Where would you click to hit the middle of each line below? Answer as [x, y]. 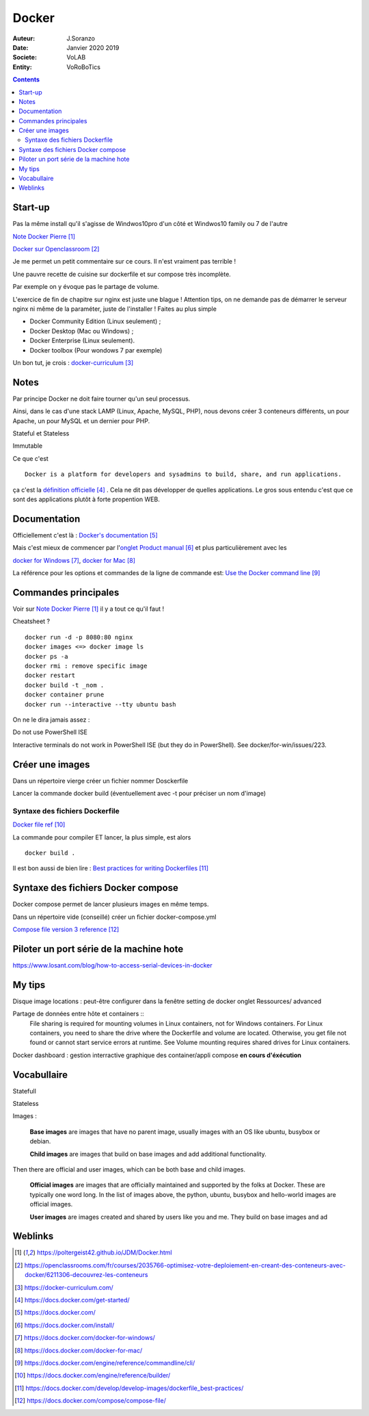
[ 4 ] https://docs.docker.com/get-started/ [72, 1300]
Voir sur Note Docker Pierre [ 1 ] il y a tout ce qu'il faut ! [88, 609]
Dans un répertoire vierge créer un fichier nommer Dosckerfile [100, 781]
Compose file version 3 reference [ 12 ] [66, 929]
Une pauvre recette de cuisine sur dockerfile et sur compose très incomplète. [122, 274]
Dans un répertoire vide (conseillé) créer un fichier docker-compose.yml [114, 917]
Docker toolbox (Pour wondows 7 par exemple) [96, 350]
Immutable [28, 446]
